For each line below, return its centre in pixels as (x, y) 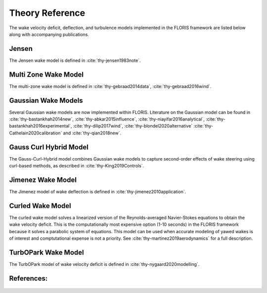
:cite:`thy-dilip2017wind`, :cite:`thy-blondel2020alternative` (133, 126)
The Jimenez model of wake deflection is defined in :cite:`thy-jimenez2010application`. (98, 192)
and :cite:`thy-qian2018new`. (92, 133)
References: (28, 278)
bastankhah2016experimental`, (41, 126)
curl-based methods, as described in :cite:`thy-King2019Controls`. (77, 166)
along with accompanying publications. (49, 34)
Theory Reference (47, 13)
